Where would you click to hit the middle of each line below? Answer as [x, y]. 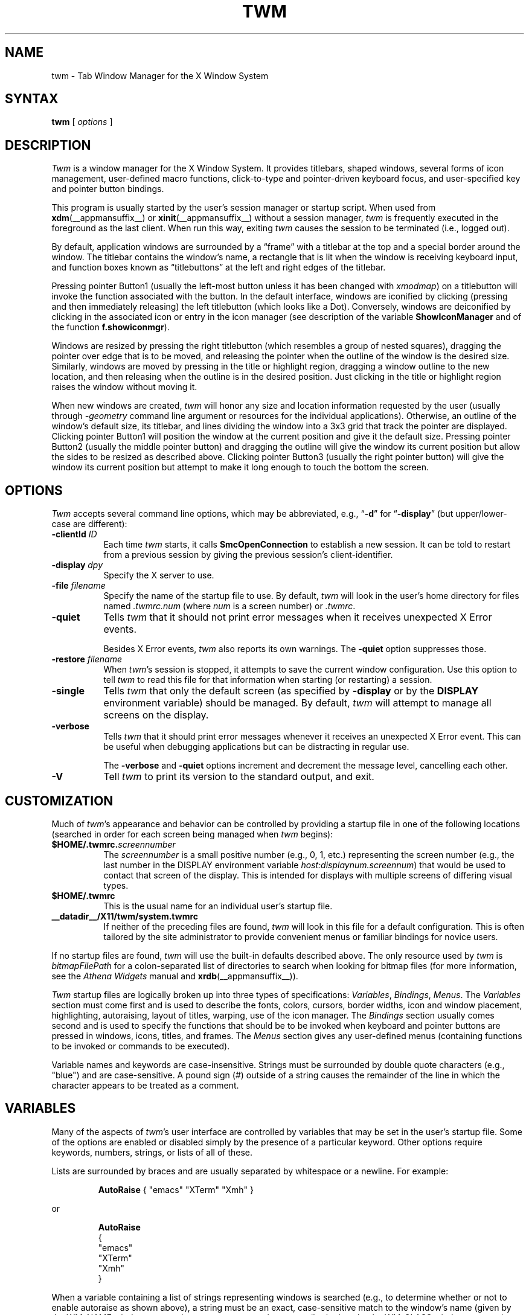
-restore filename [87, 659]
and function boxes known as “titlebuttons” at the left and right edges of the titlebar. [219, 267]
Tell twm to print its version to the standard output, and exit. [239, 777]
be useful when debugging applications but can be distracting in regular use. [256, 747]
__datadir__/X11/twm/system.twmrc [125, 916]
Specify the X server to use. [159, 575]
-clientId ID [74, 534]
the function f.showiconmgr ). [111, 327]
